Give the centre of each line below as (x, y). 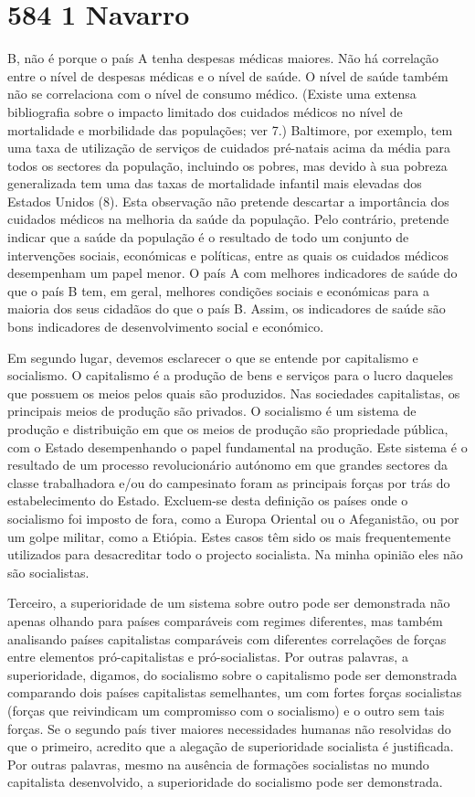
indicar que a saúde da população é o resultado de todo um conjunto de (208, 237)
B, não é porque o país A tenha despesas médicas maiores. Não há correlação (223, 58)
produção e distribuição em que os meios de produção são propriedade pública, (228, 429)
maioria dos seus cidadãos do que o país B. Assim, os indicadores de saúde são (227, 308)
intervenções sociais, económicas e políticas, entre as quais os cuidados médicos (228, 255)
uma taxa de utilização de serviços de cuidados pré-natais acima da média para (229, 148)
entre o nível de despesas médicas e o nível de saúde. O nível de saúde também (228, 75)
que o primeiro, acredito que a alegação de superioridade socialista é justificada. (231, 746)
